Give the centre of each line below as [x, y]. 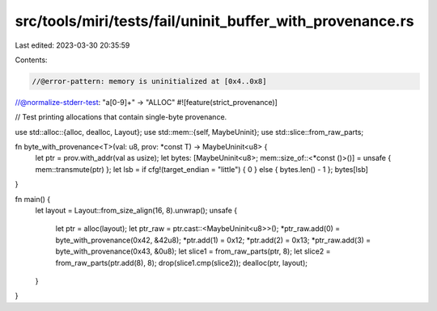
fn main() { [33, 199]
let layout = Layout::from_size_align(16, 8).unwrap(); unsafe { [136, 211]
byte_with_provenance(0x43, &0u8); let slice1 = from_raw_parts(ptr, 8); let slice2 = [193, 251]
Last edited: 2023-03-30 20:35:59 [72, 45]
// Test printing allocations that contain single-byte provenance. [121, 117]
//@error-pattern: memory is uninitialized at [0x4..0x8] [149, 81]
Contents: [31, 60]
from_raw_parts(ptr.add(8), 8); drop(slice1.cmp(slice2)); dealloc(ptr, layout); [181, 263]
